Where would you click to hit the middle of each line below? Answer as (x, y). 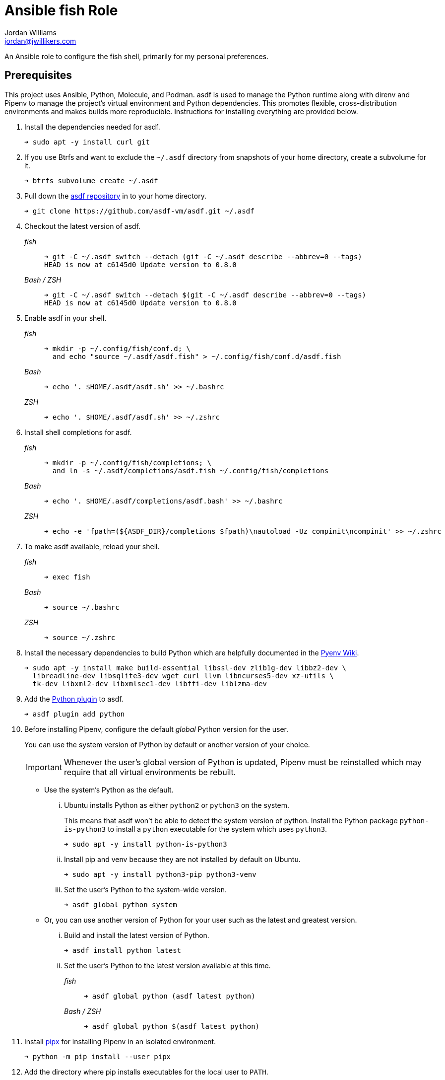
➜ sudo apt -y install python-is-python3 (146, 844)
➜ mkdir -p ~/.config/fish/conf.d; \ (118, 348)
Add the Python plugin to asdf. (74, 699)
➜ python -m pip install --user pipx (98, 1056)
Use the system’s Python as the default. (109, 790)
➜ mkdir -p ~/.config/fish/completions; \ (128, 463)
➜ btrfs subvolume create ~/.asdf (91, 180)
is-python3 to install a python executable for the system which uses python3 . (196, 829)
